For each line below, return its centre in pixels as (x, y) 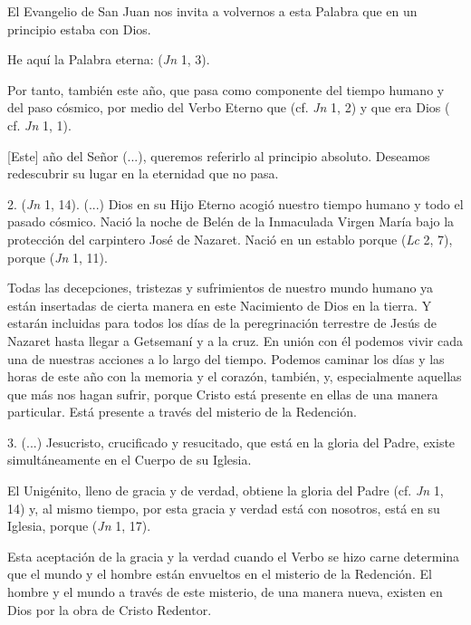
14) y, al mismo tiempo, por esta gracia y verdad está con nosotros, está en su (224, 508)
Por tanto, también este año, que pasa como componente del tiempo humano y (226, 89)
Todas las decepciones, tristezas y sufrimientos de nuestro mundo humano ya (221, 288)
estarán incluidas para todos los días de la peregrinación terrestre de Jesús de (222, 323)
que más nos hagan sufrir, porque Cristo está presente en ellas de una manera (223, 394)
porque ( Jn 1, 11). (58, 257)
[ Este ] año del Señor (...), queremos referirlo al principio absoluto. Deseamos (219, 155)
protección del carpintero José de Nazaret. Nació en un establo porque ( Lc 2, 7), (230, 239)
